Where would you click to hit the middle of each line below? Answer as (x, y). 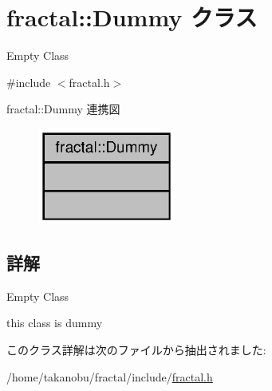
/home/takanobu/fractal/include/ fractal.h (110, 376)
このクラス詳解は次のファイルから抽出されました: (136, 349)
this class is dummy (55, 323)
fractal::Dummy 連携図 (63, 109)
